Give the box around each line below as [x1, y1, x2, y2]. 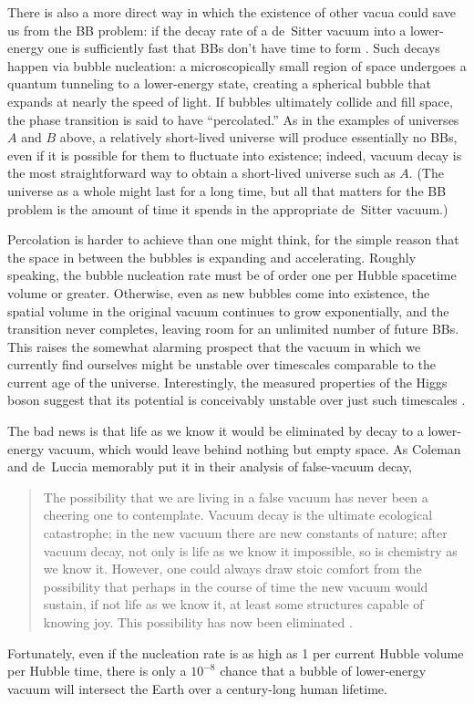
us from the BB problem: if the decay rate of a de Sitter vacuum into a [7, 20, 407, 39]
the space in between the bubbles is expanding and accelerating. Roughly [7, 247, 417, 266]
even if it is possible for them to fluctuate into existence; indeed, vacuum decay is [7, 145, 462, 164]
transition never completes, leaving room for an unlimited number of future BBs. [7, 319, 459, 338]
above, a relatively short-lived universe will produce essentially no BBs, [59, 128, 458, 147]
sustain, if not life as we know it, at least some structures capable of [43, 595, 424, 614]
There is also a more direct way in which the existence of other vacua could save [7, 3, 456, 21]
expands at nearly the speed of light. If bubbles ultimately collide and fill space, [7, 91, 453, 110]
